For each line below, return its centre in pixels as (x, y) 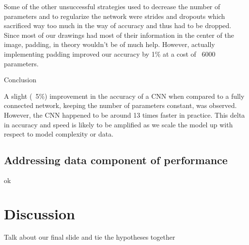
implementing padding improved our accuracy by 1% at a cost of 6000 (110, 54)
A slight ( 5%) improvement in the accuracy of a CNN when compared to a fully (124, 96)
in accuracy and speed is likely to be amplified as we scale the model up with (118, 124)
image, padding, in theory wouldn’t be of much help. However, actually (109, 44)
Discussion (39, 213)
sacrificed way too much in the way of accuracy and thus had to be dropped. (118, 25)
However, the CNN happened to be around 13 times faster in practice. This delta (124, 115)
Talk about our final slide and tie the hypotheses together (90, 237)
